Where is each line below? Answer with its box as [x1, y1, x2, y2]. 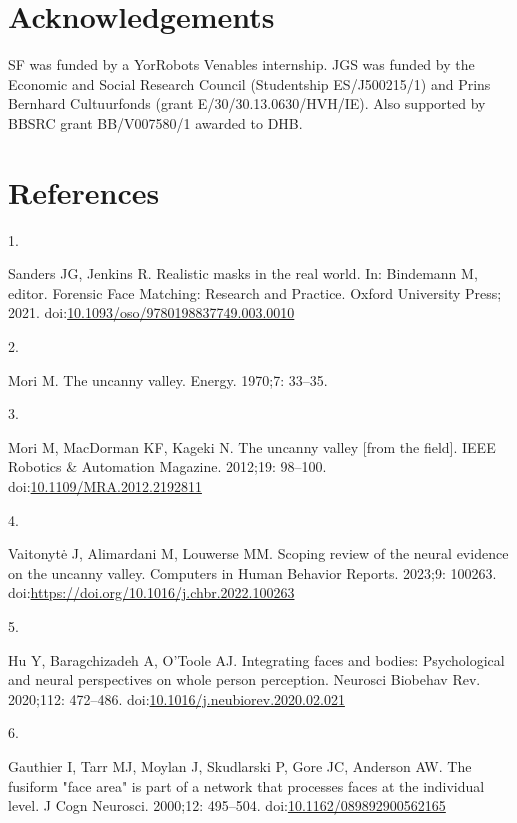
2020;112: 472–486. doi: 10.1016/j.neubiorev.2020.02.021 [8, 688, 345, 709]
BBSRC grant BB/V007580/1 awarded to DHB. [8, 112, 303, 133]
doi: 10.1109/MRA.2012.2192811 [8, 475, 202, 496]
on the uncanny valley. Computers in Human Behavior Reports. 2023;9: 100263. [8, 562, 497, 583]
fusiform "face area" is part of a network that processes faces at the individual [8, 775, 485, 796]
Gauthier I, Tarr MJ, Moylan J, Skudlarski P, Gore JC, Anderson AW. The [8, 755, 472, 776]
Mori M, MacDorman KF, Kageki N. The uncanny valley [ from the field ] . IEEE [8, 436, 496, 457]
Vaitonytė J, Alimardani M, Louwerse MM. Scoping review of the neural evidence [8, 543, 509, 564]
